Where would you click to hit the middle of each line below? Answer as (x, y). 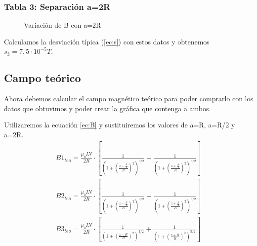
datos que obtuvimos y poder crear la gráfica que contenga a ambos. (107, 108)
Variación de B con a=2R (63, 25)
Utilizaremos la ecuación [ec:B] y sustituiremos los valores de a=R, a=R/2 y (120, 125)
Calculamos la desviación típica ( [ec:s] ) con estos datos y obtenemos (107, 41)
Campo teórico (43, 78)
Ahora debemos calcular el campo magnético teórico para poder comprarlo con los (129, 99)
